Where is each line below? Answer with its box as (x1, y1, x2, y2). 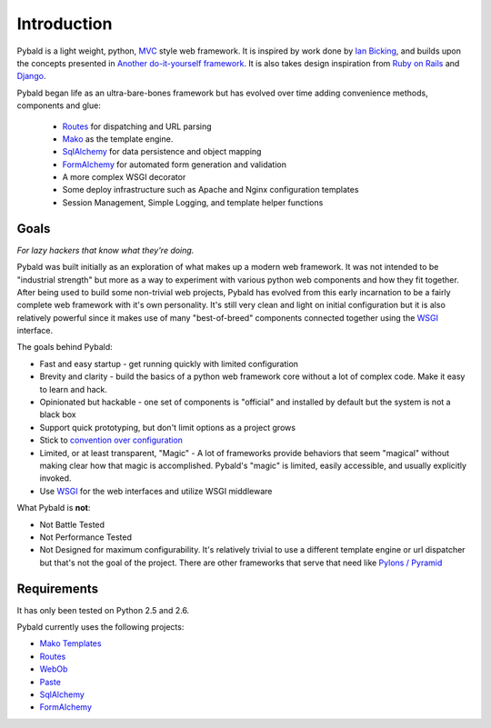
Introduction (16, 14, 113, 34)
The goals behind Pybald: (16, 342, 113, 353)
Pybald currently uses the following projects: (16, 622, 185, 633)
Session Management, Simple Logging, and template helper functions (62, 196, 324, 208)
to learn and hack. (39, 384, 108, 394)
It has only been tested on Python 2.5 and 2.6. (16, 604, 190, 615)
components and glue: (16, 100, 102, 111)
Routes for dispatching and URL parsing (62, 121, 213, 132)
